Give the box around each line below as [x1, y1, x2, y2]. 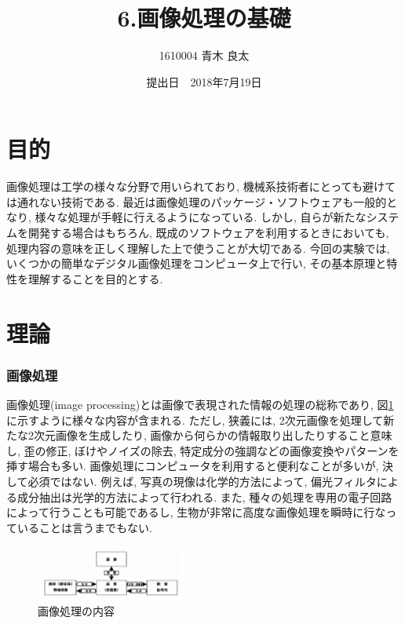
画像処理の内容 [38, 602, 115, 619]
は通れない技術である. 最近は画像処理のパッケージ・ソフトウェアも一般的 [6, 193, 387, 210]
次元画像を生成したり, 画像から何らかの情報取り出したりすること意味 [33, 427, 392, 443]
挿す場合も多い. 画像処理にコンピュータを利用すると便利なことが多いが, [6, 458, 379, 474]
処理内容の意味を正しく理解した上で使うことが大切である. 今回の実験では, [6, 239, 390, 256]
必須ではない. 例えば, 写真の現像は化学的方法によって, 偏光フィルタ [27, 473, 377, 489]
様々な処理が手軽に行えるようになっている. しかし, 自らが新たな [35, 209, 367, 225]
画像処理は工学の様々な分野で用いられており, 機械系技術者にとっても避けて [6, 178, 396, 195]
